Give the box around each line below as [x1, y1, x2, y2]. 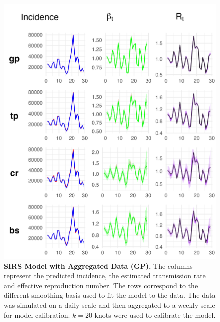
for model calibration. [4, 309, 70, 320]
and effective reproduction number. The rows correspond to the [4, 280, 198, 290]
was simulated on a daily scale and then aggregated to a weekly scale [4, 299, 215, 310]
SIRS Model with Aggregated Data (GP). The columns [4, 260, 193, 271]
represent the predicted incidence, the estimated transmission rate [4, 270, 206, 281]
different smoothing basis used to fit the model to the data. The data [4, 290, 216, 300]
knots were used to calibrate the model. [94, 309, 216, 320]
